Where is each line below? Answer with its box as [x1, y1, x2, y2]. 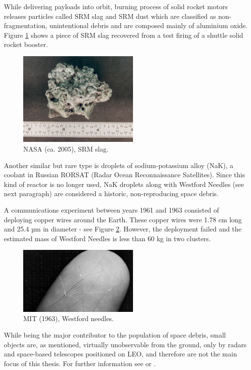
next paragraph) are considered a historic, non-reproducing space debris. [4, 188, 219, 199]
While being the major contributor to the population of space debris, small [4, 330, 226, 339]
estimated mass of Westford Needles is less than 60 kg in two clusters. [4, 233, 211, 243]
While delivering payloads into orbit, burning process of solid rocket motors [4, 1, 228, 11]
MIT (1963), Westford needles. [23, 313, 114, 324]
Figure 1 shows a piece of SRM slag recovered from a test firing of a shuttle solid [4, 30, 243, 40]
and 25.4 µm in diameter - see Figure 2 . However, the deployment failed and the [4, 224, 242, 234]
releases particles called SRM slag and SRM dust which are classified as [4, 11, 216, 21]
